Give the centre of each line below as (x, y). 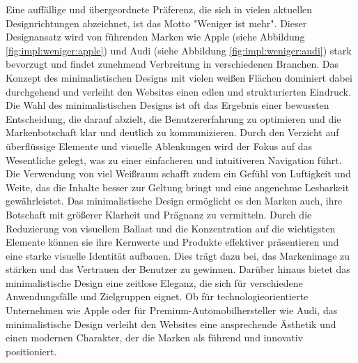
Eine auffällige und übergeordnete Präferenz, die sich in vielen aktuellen (159, 9)
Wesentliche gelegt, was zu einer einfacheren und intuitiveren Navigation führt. (174, 160)
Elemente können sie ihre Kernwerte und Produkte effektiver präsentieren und (172, 242)
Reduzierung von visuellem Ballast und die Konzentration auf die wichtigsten (171, 228)
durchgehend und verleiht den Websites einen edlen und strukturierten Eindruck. (178, 91)
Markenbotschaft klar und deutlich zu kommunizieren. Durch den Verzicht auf (172, 132)
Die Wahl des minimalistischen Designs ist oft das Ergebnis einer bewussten (168, 105)
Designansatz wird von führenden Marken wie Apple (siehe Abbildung (155, 37)
